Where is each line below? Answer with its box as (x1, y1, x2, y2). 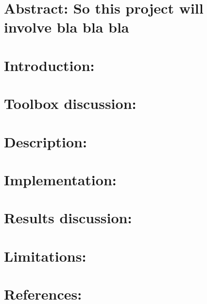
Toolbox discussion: (4, 93, 137, 113)
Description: (4, 131, 87, 151)
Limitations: (4, 246, 86, 266)
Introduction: (4, 55, 95, 75)
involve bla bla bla (4, 17, 129, 37)
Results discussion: (4, 208, 132, 228)
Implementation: (4, 169, 117, 189)
